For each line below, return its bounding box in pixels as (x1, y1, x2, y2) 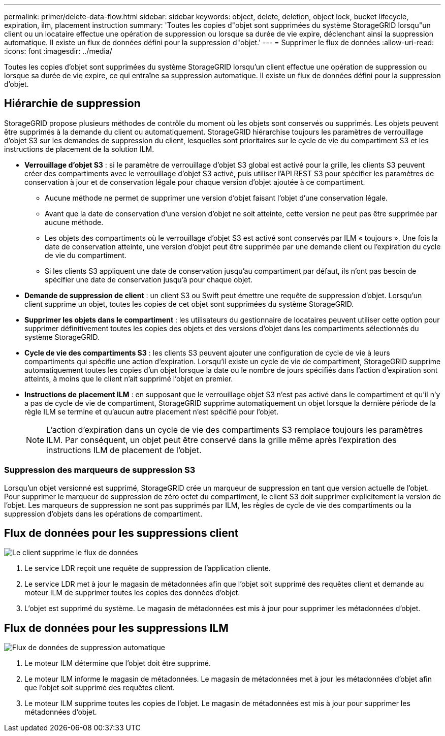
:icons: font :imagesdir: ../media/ (4, 47, 112, 55)
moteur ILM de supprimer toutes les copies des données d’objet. (24, 588, 240, 597)
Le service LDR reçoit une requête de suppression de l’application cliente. (24, 564, 271, 573)
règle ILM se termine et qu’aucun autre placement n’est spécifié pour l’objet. (24, 407, 279, 416)
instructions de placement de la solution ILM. (4, 144, 154, 153)
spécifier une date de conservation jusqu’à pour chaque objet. (45, 275, 253, 284)
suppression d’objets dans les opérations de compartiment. (4, 509, 203, 518)
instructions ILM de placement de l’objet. (46, 444, 202, 455)
